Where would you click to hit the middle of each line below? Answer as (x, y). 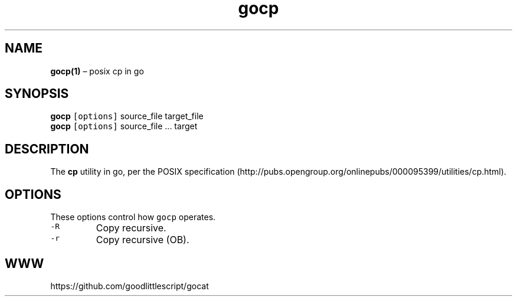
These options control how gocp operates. (133, 217)
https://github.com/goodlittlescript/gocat (130, 286)
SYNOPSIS (37, 94)
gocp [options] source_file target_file (127, 116)
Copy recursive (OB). (143, 240)
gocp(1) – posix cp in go (97, 71)
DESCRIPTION (47, 149)
